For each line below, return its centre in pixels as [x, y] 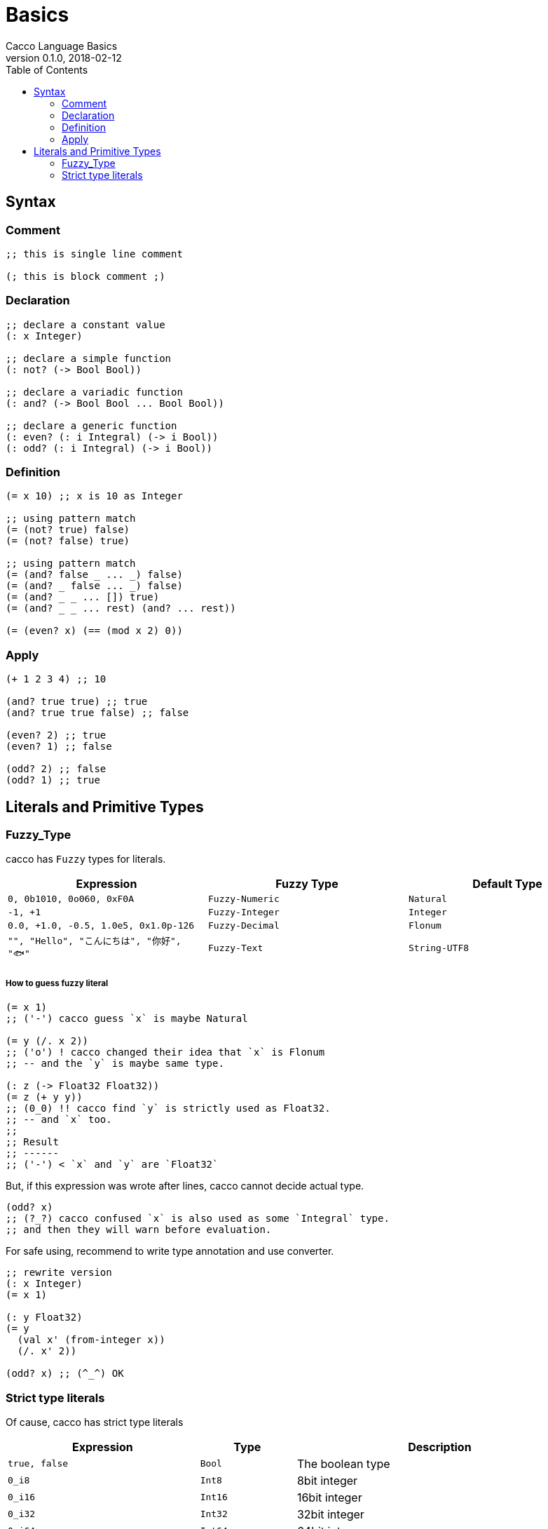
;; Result [32, 1142]
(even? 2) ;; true [56, 735]
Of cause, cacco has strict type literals [95, 1422]
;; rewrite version [59, 1273]
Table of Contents [47, 69]
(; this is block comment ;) [85, 276]
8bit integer [327, 1480]
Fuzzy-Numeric [244, 899]
